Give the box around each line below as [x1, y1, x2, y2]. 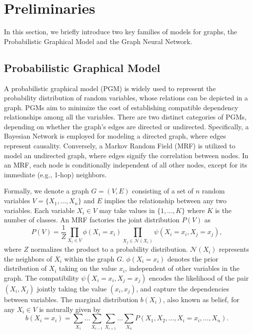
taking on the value [59, 263, 117, 273]
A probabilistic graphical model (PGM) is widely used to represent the [4, 83, 216, 93]
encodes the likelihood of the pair [148, 272, 249, 283]
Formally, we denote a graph [4, 186, 89, 196]
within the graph [64, 253, 115, 263]
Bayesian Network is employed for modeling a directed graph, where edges [4, 131, 226, 141]
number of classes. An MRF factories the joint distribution [4, 215, 180, 225]
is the [215, 205, 232, 215]
